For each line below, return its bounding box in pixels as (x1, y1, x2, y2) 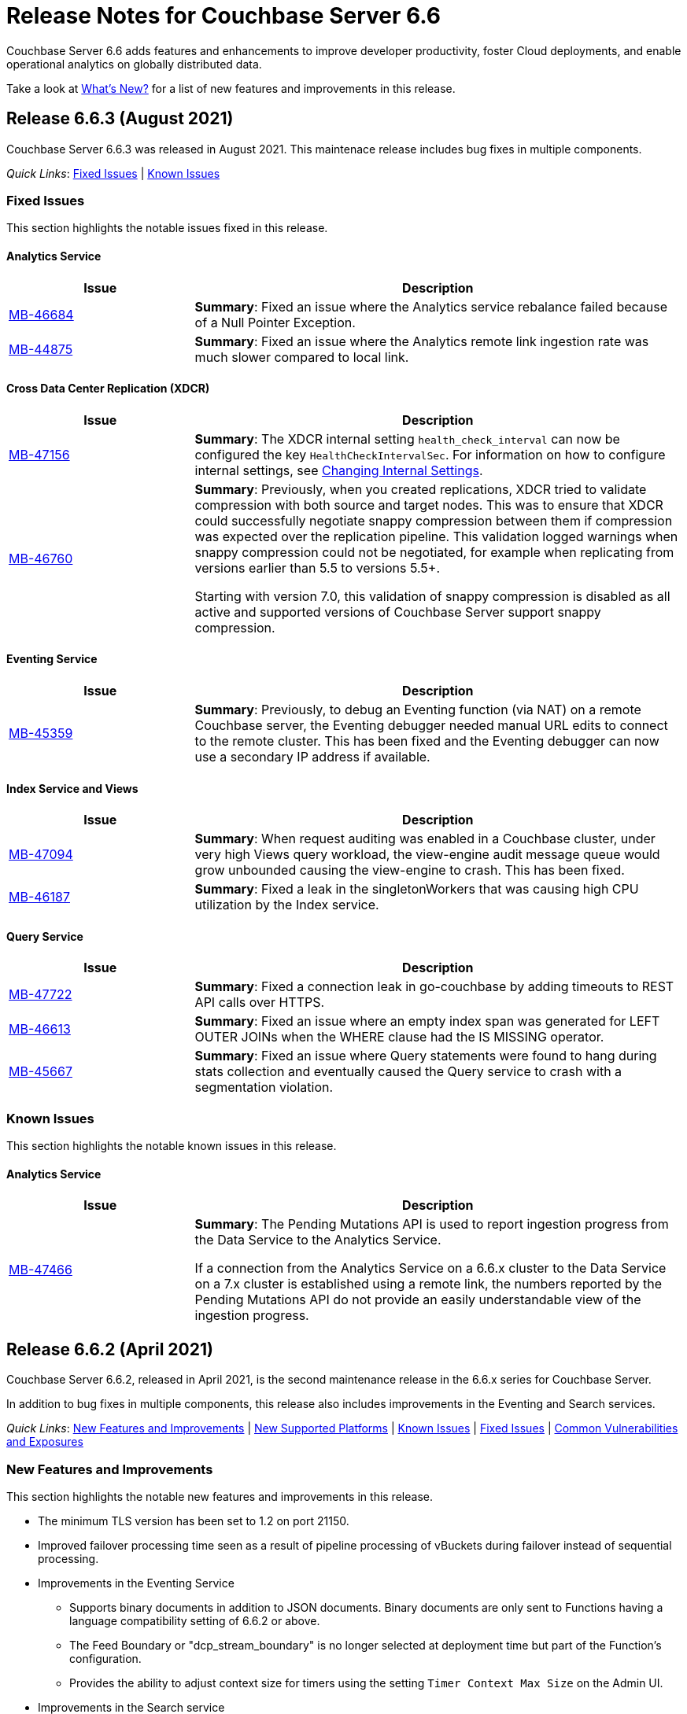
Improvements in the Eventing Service (38, 1576, 235, 1590)
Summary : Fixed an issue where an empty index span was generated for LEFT (194, 1013, 660, 1030)
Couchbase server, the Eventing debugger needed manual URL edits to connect (194, 717, 668, 733)
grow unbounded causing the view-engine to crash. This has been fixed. (194, 862, 625, 879)
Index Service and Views (6, 781, 139, 795)
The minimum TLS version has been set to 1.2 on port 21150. (38, 1514, 349, 1528)
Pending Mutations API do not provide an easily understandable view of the (194, 1292, 641, 1308)
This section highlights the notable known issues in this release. (6, 1139, 337, 1153)
